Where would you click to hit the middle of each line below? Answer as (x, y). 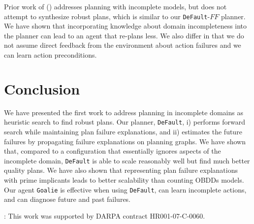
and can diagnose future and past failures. (67, 199)
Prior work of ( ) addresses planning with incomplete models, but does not (115, 6)
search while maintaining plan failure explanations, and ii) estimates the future (123, 131)
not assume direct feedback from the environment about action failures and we (123, 45)
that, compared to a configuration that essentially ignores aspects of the (112, 151)
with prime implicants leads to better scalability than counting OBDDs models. (124, 180)
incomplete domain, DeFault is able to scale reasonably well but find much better (127, 160)
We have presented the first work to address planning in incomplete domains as (124, 112)
